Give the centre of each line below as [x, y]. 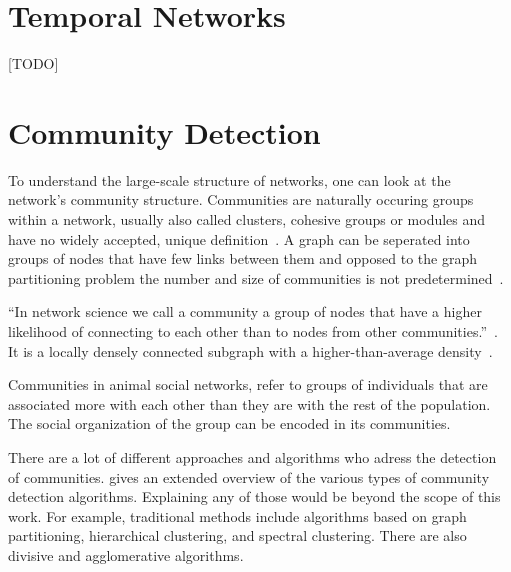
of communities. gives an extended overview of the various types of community [249, 476]
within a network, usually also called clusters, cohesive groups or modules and [247, 219]
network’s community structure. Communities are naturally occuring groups [241, 199]
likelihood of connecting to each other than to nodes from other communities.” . [253, 331]
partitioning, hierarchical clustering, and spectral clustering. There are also [237, 535]
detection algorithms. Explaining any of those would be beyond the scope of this [254, 496]
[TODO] [33, 63]
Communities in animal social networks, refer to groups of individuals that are [248, 384]
